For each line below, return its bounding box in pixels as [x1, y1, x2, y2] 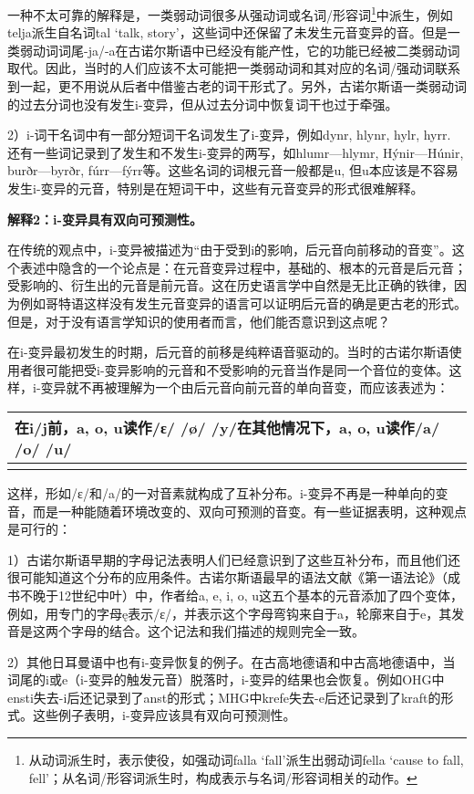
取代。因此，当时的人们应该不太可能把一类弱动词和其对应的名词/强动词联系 [7, 58, 460, 78]
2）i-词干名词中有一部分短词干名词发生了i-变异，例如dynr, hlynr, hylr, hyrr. [7, 125, 451, 144]
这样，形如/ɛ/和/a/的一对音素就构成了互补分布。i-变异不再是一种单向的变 [7, 483, 448, 502]
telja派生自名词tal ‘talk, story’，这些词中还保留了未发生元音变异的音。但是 [7, 23, 448, 42]
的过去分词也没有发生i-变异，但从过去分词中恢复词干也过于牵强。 [7, 94, 398, 113]
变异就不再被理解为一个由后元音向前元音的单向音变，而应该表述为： [40, 378, 449, 397]
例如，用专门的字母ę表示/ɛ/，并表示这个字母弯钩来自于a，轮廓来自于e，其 [7, 603, 452, 622]
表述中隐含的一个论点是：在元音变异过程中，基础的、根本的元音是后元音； [19, 257, 467, 277]
